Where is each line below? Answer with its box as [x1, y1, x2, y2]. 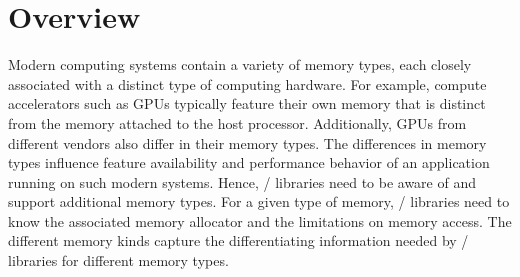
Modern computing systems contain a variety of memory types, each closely [8, 54, 472, 75]
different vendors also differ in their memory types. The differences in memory [8, 132, 487, 153]
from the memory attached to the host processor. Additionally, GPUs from [8, 112, 467, 133]
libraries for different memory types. [8, 250, 229, 271]
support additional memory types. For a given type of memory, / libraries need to [8, 191, 510, 212]
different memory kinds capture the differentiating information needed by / [8, 230, 469, 251]
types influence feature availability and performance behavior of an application [8, 152, 490, 173]
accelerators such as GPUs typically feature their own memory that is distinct [8, 93, 486, 114]
